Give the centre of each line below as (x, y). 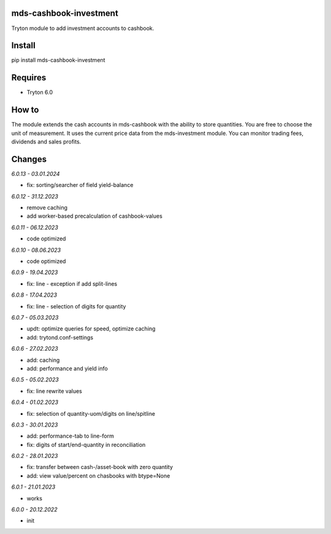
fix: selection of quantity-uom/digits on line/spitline (91, 413)
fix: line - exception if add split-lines (72, 284)
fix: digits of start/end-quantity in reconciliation (86, 444)
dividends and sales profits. (46, 142)
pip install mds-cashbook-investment (58, 60)
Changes (29, 159)
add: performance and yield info (67, 368)
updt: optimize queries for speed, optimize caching (91, 329)
